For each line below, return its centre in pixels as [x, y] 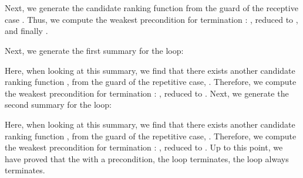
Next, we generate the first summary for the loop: [94, 50]
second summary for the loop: [58, 105]
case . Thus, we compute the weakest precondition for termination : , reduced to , [151, 19]
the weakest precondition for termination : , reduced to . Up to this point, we [144, 147]
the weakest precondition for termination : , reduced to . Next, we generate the [147, 93]
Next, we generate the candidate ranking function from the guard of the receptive [151, 8]
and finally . [26, 31]
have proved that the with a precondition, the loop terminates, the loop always [147, 158]
